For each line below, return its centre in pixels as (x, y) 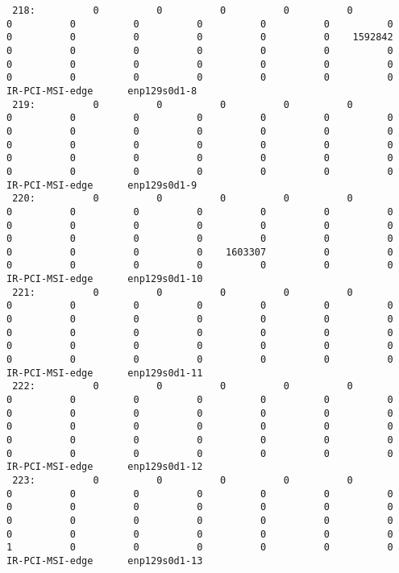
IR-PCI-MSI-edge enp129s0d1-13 (105, 561)
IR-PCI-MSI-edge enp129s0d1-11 (105, 373)
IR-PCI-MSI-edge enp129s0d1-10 (105, 279)
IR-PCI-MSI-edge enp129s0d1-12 (105, 467)
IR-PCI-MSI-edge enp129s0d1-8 (102, 91)
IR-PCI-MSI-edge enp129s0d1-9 (102, 185)
